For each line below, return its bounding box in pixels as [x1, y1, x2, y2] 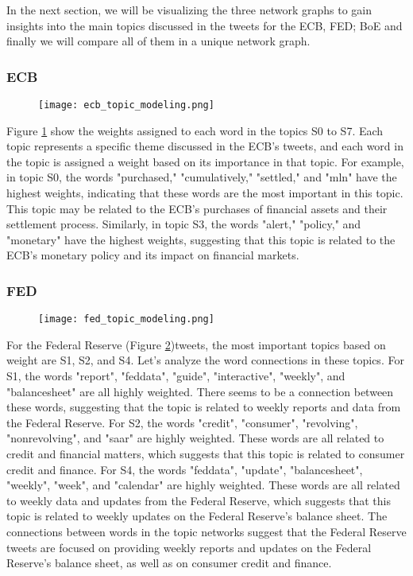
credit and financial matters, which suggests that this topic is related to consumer [6, 446, 405, 462]
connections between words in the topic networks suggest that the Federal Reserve [6, 523, 407, 539]
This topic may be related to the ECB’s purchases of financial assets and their [6, 200, 388, 216]
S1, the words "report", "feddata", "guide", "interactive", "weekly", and [6, 368, 345, 384]
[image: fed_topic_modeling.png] [38, 313, 214, 325]
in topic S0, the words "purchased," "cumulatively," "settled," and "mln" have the [6, 169, 397, 185]
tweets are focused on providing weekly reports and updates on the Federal [6, 539, 372, 555]
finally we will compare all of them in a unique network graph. [6, 33, 311, 49]
